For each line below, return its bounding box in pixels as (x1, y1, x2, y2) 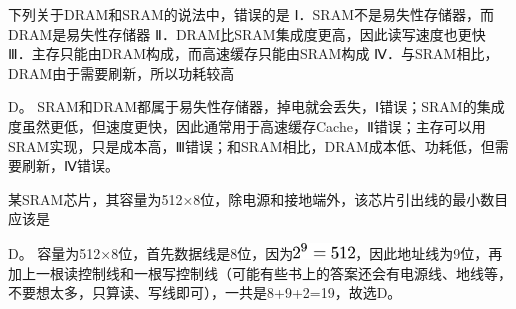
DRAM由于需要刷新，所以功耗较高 (8, 62, 235, 83)
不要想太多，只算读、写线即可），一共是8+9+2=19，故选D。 (8, 282, 402, 303)
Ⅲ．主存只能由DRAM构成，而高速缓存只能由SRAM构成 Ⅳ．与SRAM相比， (8, 43, 499, 64)
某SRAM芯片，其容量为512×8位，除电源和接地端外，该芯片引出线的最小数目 (8, 188, 509, 209)
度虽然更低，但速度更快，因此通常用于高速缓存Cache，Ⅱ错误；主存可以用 (8, 115, 486, 136)
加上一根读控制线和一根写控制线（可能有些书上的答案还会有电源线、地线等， (8, 262, 512, 283)
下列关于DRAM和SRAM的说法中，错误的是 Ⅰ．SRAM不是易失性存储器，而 (8, 4, 494, 24)
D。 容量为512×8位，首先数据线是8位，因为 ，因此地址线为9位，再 (8, 242, 503, 263)
